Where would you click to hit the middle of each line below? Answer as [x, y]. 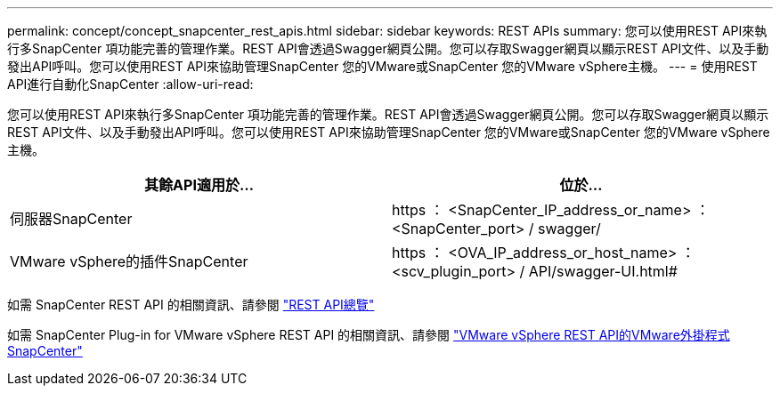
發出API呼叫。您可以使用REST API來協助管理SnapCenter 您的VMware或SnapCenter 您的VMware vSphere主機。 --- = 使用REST [382, 66]
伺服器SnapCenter [71, 219]
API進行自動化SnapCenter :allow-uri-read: [130, 84]
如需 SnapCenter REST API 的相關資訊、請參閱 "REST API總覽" [191, 305]
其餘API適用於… [199, 185]
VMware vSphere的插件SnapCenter [129, 261]
